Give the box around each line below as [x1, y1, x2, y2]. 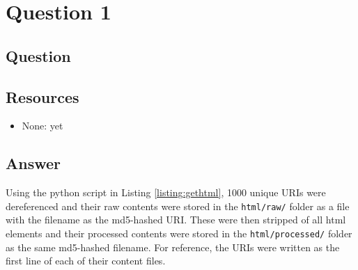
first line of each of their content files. [6, 253, 166, 268]
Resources [6, 86, 79, 107]
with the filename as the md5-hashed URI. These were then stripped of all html [6, 212, 346, 227]
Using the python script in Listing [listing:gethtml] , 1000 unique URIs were [6, 185, 326, 200]
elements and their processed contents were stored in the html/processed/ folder [6, 226, 352, 240]
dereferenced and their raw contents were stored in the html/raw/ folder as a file [6, 198, 350, 213]
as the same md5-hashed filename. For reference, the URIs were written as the [6, 239, 340, 254]
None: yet [22, 118, 63, 133]
